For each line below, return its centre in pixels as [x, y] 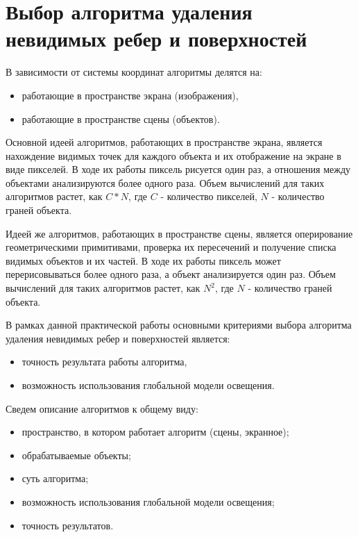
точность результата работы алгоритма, [104, 362]
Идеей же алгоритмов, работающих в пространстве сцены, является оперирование [179, 233]
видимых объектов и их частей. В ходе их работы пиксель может [143, 260]
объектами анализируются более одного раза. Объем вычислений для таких [165, 182]
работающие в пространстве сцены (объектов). [121, 118]
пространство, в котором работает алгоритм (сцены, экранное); [155, 432]
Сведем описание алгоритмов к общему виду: [102, 408]
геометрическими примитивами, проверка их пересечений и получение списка [171, 247]
